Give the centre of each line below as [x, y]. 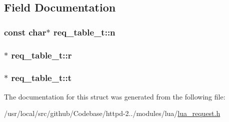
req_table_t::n [84, 32]
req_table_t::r [41, 55]
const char [25, 32]
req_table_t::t [41, 78]
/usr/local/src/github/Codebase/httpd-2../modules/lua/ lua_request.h [112, 113]
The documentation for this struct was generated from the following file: [115, 96]
